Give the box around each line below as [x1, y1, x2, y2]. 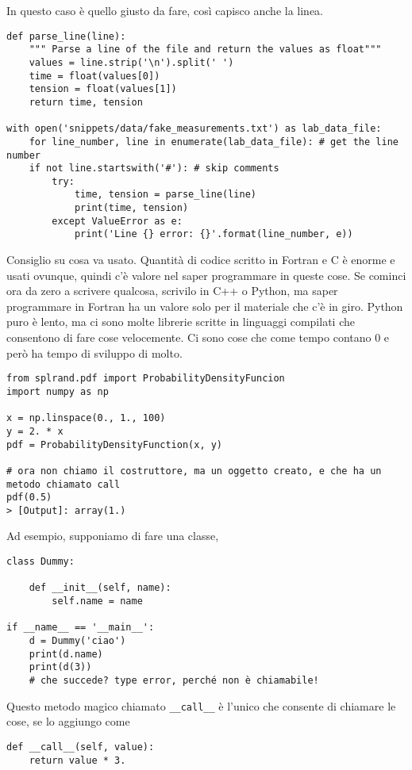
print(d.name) [29, 648, 103, 660]
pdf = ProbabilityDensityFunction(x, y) [6, 439, 223, 450]
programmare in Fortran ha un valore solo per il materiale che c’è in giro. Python [6, 297, 403, 314]
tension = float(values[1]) [29, 83, 177, 95]
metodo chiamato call [6, 478, 121, 490]
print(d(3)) [29, 661, 92, 673]
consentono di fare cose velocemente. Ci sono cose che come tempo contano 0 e [6, 329, 390, 346]
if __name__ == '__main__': [6, 622, 155, 634]
